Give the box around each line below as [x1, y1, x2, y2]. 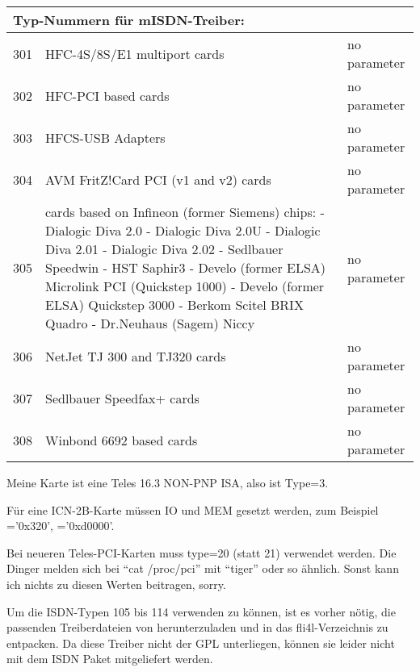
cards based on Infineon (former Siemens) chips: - [45, 202, 325, 221]
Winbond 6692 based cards [45, 430, 198, 449]
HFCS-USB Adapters [45, 127, 166, 147]
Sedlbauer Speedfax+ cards [45, 388, 199, 407]
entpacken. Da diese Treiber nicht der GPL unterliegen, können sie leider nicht [6, 634, 395, 651]
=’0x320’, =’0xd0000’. [6, 517, 115, 534]
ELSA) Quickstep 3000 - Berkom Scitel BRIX [45, 295, 304, 314]
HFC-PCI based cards [45, 86, 170, 105]
